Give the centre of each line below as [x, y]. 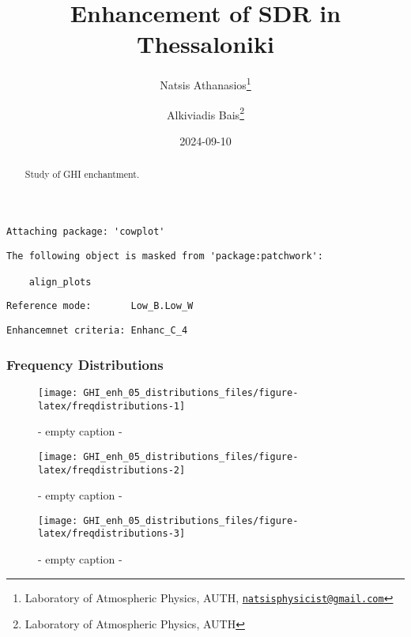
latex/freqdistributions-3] [112, 534]
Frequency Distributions [85, 364]
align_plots [60, 282]
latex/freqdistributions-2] [112, 470]
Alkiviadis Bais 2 [205, 113]
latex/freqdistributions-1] [112, 406]
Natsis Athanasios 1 [205, 83]
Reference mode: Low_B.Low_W [100, 306]
